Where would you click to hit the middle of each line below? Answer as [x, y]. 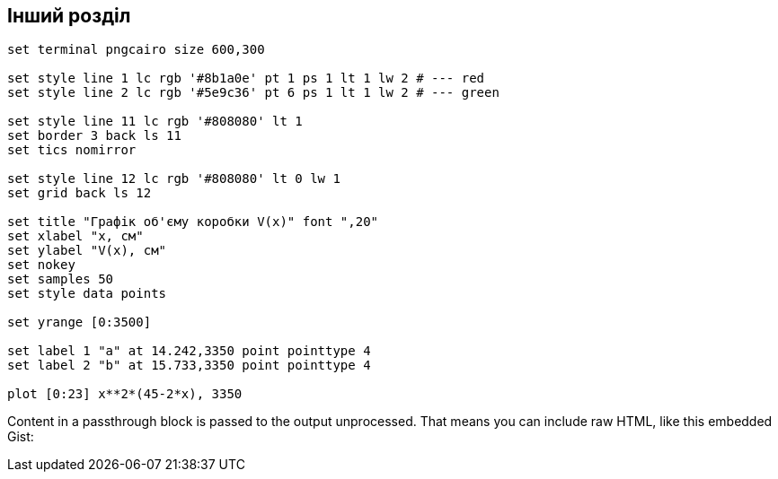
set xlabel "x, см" [75, 236]
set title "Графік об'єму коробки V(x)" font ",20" [193, 222]
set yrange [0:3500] [80, 322]
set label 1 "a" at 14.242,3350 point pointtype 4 [189, 351]
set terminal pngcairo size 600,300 [136, 50]
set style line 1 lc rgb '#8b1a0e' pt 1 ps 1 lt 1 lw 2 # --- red [246, 78]
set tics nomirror [72, 150]
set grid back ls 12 [80, 193]
